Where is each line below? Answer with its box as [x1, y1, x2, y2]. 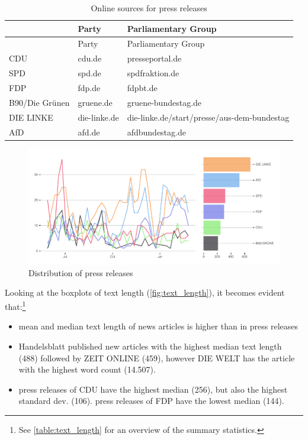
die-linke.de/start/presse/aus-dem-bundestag [127, 111, 290, 123]
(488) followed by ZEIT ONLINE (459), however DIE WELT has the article [18, 351, 295, 364]
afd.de [78, 125, 100, 138]
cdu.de [78, 52, 102, 64]
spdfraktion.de [127, 67, 179, 79]
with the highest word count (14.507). [18, 363, 156, 376]
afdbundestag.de [127, 125, 186, 138]
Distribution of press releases [28, 266, 133, 279]
